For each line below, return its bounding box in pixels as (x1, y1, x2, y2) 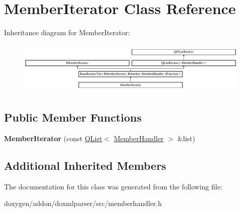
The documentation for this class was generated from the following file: (4, 181, 222, 191)
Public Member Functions (4, 110, 142, 125)
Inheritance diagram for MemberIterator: (4, 27, 130, 38)
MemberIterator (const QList (4, 133, 102, 143)
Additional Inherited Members (4, 157, 166, 173)
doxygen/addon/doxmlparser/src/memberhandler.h (4, 198, 162, 208)
